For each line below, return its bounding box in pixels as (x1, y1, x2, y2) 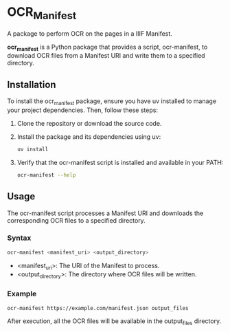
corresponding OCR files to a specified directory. (7, 216, 146, 224)
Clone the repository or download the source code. (16, 119, 162, 127)
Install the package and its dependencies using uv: (16, 132, 161, 141)
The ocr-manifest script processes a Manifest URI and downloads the (7, 209, 204, 217)
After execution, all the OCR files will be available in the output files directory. (7, 317, 222, 327)
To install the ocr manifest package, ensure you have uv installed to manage (7, 97, 217, 107)
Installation (7, 78, 56, 90)
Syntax (7, 233, 32, 243)
